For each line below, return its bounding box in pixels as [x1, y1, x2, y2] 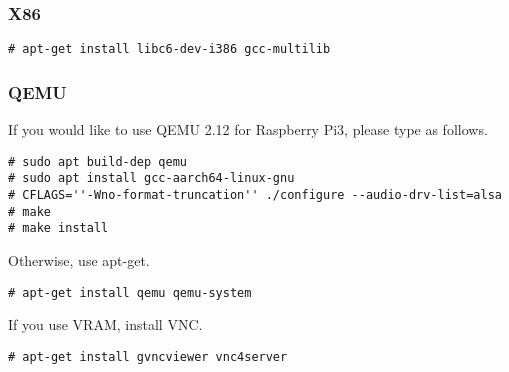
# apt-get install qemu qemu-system [8, 285, 252, 300]
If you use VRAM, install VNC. [8, 314, 203, 335]
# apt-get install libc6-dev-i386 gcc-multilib [8, 42, 331, 57]
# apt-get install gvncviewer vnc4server [8, 349, 288, 364]
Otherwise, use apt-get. [8, 249, 150, 270]
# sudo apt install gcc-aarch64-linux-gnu [8, 171, 295, 186]
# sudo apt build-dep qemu [8, 154, 187, 169]
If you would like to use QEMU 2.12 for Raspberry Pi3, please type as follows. [8, 119, 488, 140]
